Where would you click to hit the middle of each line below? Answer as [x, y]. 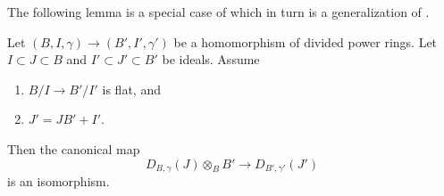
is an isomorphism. [59, 181]
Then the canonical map [74, 148]
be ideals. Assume [211, 59]
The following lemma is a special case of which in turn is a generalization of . [218, 12]
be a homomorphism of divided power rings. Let [306, 41]
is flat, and [131, 89]
